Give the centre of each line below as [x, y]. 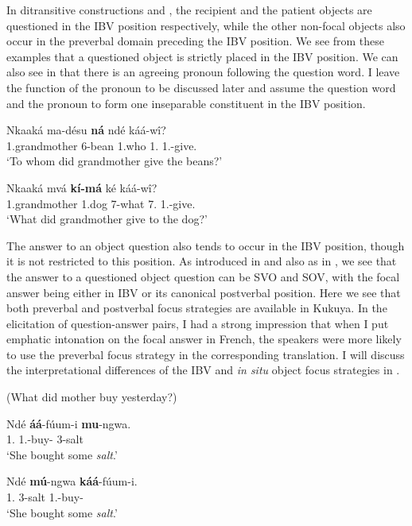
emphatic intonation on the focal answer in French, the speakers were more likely [204, 339]
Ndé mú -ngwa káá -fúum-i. [72, 481]
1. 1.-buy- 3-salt [45, 439]
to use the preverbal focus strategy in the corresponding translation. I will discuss [206, 354]
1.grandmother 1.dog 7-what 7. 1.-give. [101, 203]
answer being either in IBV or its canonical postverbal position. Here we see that [204, 292]
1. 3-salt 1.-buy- [45, 497]
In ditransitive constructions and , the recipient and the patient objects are [189, 10]
